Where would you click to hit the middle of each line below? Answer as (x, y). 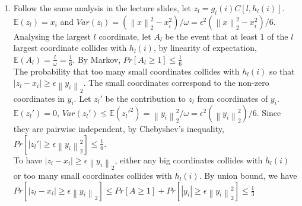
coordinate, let (125, 36)
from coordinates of (233, 98)
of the (278, 36)
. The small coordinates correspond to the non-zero (176, 83)
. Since (269, 113)
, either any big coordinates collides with (189, 160)
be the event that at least (211, 36)
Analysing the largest (52, 36)
